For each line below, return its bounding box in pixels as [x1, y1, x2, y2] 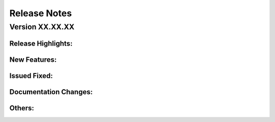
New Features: [9, 55, 57, 64]
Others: [9, 104, 34, 112]
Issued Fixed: [9, 71, 53, 80]
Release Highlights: [9, 39, 73, 48]
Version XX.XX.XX [9, 22, 75, 31]
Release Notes [9, 8, 72, 19]
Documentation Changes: [9, 88, 93, 96]
